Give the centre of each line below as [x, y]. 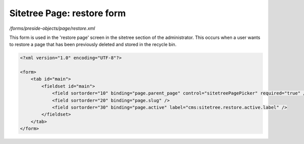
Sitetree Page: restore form [68, 13]
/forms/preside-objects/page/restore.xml [52, 28]
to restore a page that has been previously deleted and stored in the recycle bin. [93, 44]
